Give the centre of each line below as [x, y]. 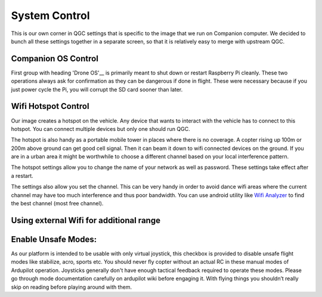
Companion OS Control [55, 59]
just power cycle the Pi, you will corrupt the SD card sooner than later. [97, 89]
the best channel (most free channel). [57, 204]
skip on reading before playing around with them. [72, 287]
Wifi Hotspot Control [50, 106]
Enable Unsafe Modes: [54, 239]
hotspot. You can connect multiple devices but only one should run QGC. [100, 129]
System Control [50, 15]
